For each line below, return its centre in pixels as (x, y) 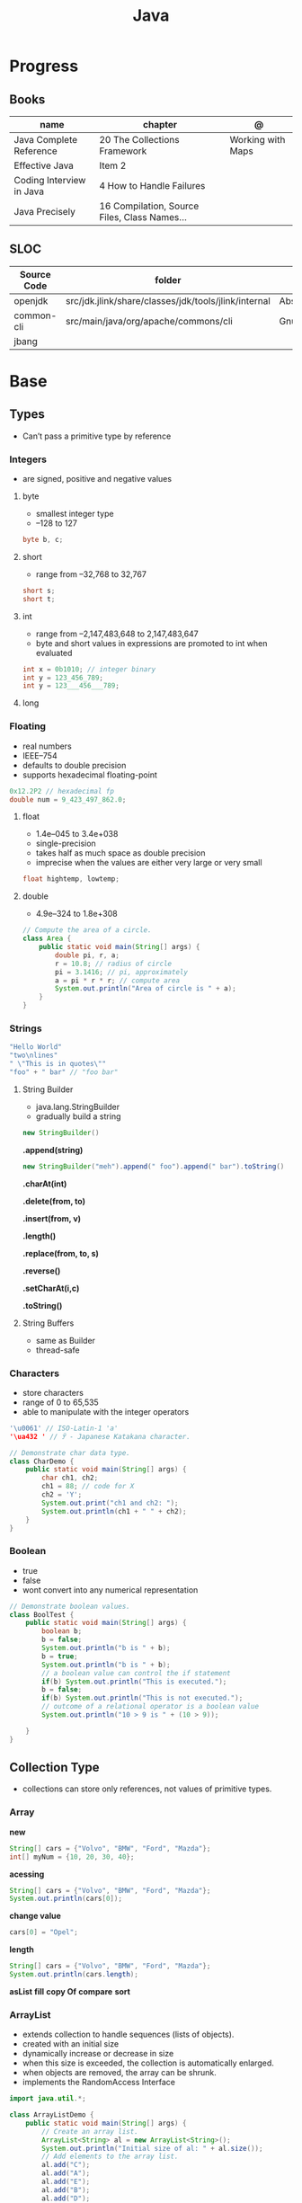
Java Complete (46, 140)
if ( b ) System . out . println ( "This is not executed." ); (142, 1698)
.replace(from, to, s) (60, 1253)
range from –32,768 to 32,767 (91, 574)
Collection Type (55, 1768)
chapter (160, 124)
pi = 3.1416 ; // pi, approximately (122, 972)
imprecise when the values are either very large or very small (149, 863)
